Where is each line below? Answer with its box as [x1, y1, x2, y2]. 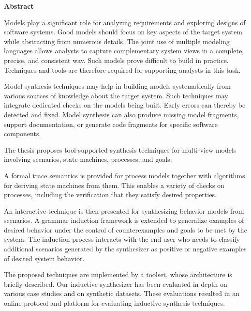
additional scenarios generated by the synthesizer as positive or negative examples [4, 244, 247, 254]
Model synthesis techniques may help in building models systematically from [4, 81, 231, 91]
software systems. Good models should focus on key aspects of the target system [4, 27, 242, 37]
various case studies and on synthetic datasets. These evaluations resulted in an [4, 288, 239, 298]
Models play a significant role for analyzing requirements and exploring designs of [4, 17, 246, 27]
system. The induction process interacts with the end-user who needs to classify [4, 234, 240, 244]
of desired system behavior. [4, 253, 85, 263]
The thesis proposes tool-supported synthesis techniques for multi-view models [4, 144, 236, 155]
